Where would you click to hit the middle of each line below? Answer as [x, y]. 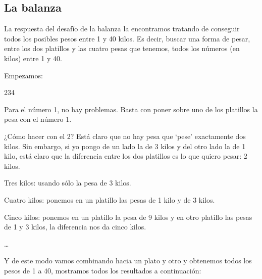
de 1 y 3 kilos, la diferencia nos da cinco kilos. [75, 227]
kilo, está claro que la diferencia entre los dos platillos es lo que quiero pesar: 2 [126, 156]
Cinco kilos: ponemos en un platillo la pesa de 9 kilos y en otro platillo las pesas [128, 217]
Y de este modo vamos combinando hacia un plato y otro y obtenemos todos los [128, 261]
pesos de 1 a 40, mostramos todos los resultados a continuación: [103, 270]
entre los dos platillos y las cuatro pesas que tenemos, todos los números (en [122, 48]
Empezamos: [23, 75]
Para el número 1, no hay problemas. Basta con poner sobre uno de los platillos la [131, 109]
